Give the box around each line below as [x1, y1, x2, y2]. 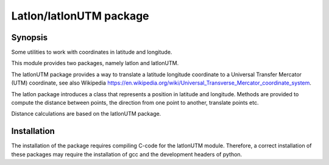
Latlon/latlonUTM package [11, 9, 149, 23]
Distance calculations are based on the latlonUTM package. [11, 110, 161, 118]
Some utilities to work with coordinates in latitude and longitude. [11, 49, 172, 56]
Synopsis [11, 32, 48, 43]
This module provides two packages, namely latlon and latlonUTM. [11, 60, 179, 67]
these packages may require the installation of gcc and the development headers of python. [11, 150, 242, 158]
